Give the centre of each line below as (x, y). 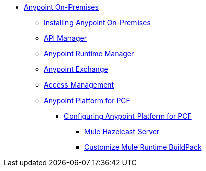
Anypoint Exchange (76, 69)
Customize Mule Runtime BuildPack (143, 147)
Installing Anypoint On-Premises (97, 22)
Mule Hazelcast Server (122, 132)
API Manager (65, 38)
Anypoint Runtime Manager (89, 54)
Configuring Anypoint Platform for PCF (128, 116)
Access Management (79, 85)
